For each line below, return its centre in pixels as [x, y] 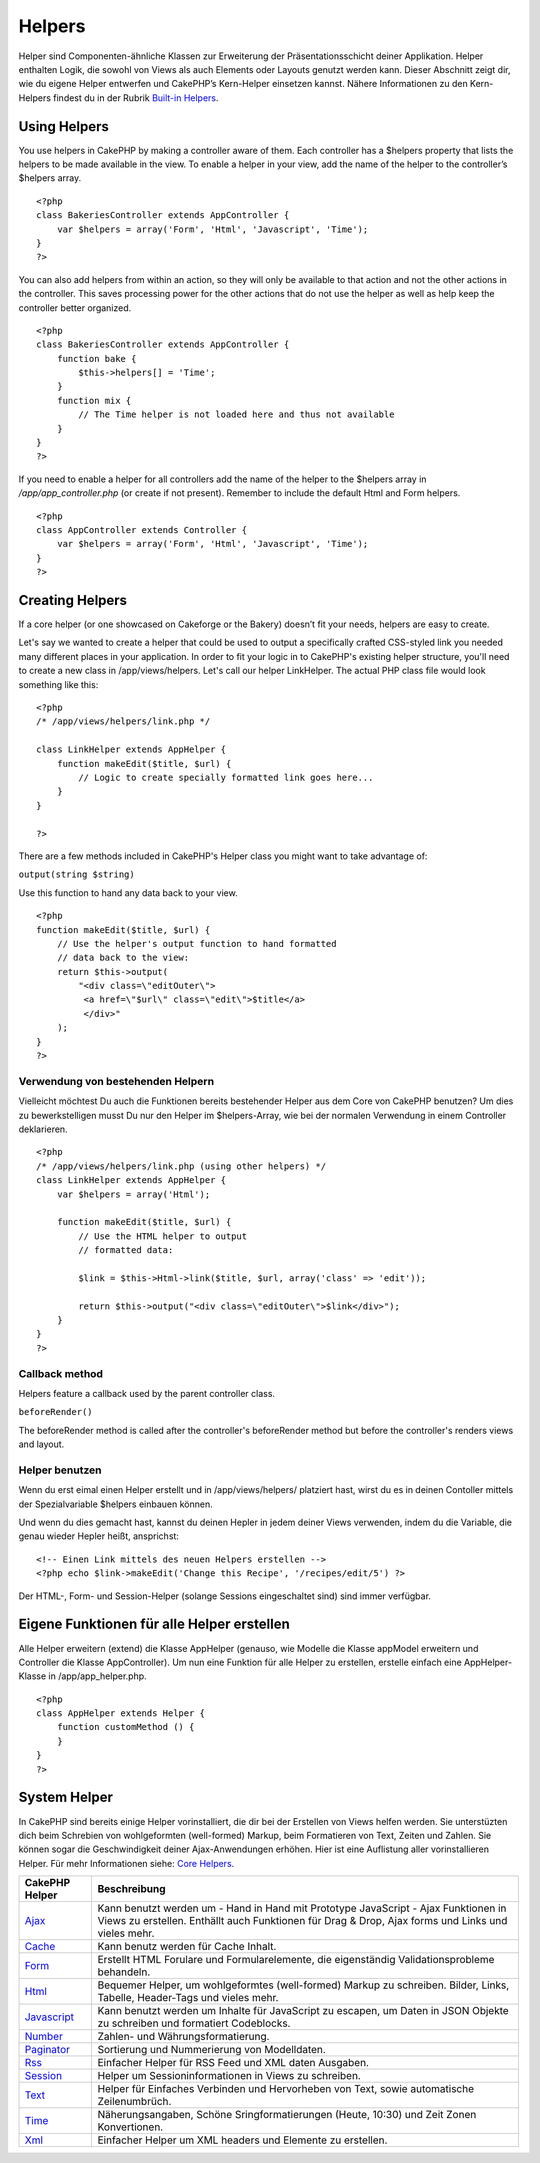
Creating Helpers [73, 600]
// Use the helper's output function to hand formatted [196, 943]
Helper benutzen [60, 1470]
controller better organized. [75, 307]
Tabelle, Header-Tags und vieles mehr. [188, 1998]
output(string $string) [76, 874]
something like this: [58, 684]
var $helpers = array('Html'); [133, 1194]
